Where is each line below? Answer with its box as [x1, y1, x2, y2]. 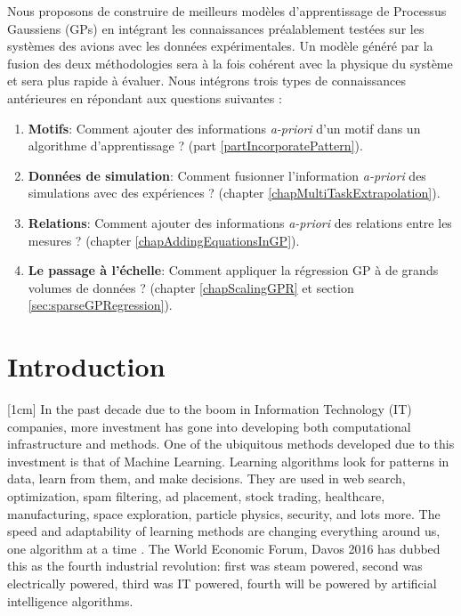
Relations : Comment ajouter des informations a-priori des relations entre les [28, 213, 452, 231]
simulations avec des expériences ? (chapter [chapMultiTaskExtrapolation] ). [28, 183, 441, 202]
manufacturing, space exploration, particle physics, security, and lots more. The [7, 504, 441, 523]
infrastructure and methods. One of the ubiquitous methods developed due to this [7, 434, 455, 453]
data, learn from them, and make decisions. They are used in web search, [7, 469, 406, 488]
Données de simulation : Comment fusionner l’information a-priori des [28, 166, 426, 184]
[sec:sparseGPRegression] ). [28, 296, 173, 314]
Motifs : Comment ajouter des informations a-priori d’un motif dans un [28, 118, 421, 137]
